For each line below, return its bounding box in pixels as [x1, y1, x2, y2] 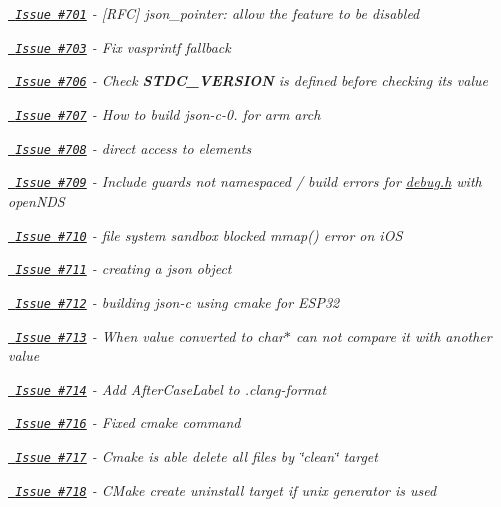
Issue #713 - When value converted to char [15, 325, 284, 346]
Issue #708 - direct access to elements [15, 137, 252, 158]
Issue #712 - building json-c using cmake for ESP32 [15, 291, 340, 312]
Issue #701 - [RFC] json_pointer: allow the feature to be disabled [15, 3, 420, 23]
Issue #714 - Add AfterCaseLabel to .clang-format [15, 378, 327, 399]
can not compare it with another [295, 325, 492, 346]
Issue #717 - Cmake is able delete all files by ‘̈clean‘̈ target [15, 446, 378, 467]
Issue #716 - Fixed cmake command [15, 412, 241, 433]
